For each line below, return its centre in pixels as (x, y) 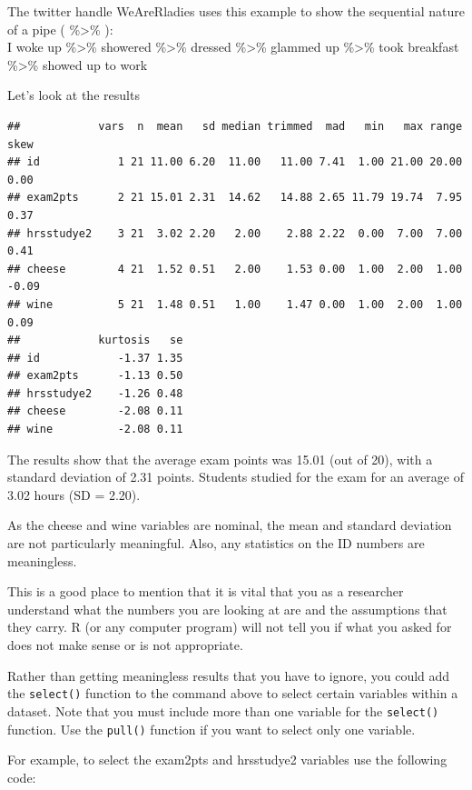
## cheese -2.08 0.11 (95, 411)
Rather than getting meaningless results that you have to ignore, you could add (229, 675)
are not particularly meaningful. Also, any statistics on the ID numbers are (216, 543)
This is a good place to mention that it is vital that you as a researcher (206, 591)
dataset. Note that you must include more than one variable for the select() (223, 710)
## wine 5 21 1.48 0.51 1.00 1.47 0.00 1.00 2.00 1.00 (235, 304)
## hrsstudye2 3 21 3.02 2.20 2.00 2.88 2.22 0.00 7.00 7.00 (235, 233)
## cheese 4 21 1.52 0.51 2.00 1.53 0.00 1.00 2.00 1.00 (235, 269)
